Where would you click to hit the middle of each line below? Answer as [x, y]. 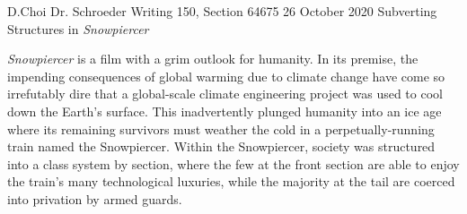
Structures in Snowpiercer [78, 28]
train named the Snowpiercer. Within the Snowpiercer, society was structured [221, 146]
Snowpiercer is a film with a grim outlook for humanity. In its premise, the [213, 59]
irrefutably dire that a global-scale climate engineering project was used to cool [225, 94]
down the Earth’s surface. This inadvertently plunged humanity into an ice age [225, 111]
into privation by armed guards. [95, 198]
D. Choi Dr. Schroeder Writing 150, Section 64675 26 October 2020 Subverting [222, 11]
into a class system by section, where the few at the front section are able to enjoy [233, 163]
